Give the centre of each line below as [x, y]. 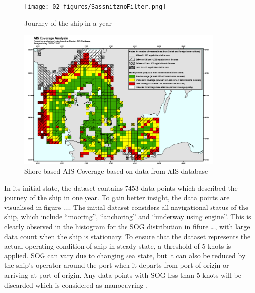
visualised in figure [33, 207]
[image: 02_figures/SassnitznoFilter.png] [95, 7]
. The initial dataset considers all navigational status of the [159, 207]
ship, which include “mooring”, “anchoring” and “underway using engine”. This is [128, 217]
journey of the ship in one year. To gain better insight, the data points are [117, 197]
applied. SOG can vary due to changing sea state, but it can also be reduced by [125, 255]
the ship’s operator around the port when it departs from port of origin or [117, 265]
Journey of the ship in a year [68, 22]
